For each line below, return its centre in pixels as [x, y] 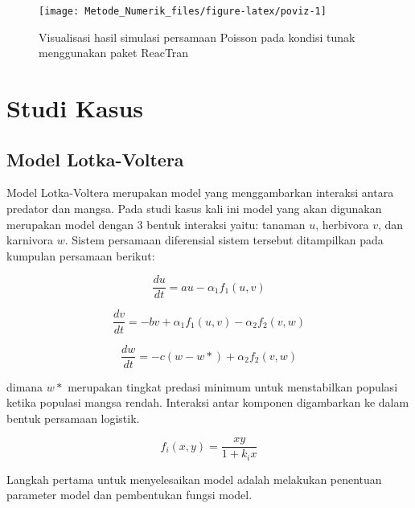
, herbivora [342, 224]
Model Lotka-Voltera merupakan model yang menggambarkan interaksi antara [200, 193]
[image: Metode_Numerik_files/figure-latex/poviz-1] [183, 11]
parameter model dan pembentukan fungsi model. [129, 495]
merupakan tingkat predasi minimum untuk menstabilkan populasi [233, 386]
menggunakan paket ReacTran [114, 53]
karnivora [30, 240]
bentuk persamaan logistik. [73, 418]
